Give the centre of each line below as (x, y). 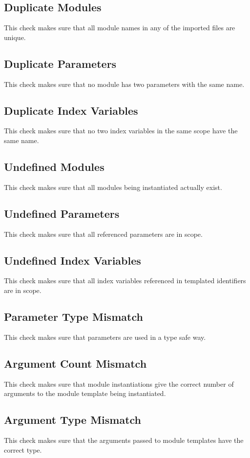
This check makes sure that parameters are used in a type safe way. (105, 337)
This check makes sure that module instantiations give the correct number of (119, 384)
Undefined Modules (54, 166)
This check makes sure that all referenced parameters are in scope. (103, 234)
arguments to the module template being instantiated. (85, 393)
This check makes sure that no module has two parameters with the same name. (124, 84)
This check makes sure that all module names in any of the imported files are (120, 28)
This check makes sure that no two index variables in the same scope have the (121, 131)
